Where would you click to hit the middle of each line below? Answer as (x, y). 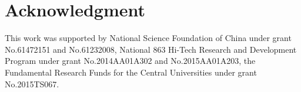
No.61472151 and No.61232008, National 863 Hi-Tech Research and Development (151, 49)
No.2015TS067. (32, 84)
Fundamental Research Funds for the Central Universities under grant (131, 72)
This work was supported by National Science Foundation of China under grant (148, 38)
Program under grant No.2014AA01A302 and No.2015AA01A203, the (130, 61)
